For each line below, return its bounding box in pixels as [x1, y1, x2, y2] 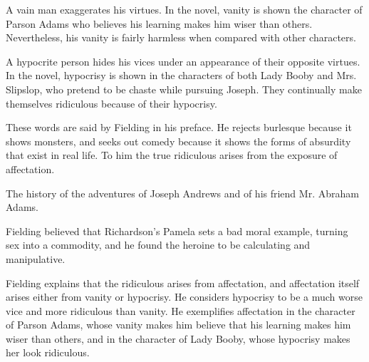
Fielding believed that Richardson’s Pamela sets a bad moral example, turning [6, 223, 348, 238]
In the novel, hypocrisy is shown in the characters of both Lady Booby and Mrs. [6, 68, 357, 83]
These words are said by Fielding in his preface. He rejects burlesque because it [6, 120, 352, 135]
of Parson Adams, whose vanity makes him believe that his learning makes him [6, 317, 351, 332]
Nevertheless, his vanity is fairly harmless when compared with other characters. [6, 30, 356, 45]
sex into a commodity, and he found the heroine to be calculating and [6, 237, 311, 252]
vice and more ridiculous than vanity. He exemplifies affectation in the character [6, 303, 355, 318]
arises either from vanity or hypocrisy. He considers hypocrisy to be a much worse [6, 289, 363, 304]
